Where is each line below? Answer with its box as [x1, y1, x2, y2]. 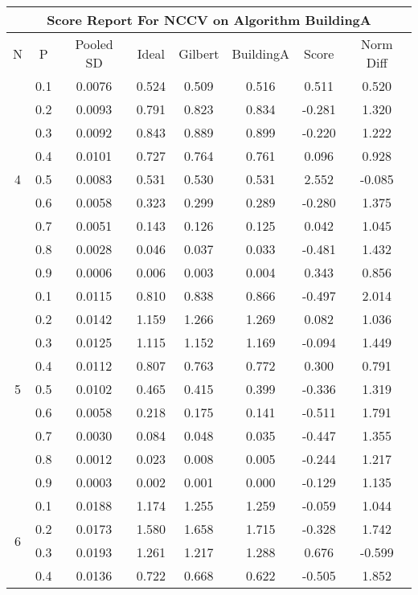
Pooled [75, 35, 113, 53]
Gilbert [178, 43, 219, 63]
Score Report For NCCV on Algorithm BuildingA [47, 10, 371, 29]
